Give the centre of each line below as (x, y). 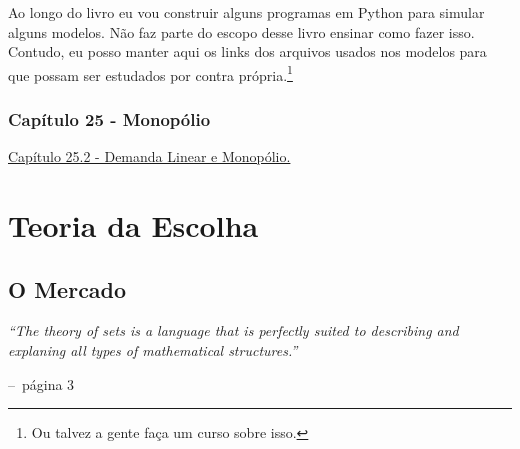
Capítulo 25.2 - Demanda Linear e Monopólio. (149, 156)
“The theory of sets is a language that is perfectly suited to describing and (233, 330)
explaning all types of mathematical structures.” (153, 350)
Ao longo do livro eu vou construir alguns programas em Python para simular (246, 12)
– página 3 (41, 383)
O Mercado (67, 288)
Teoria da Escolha (133, 225)
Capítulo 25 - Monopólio (109, 118)
